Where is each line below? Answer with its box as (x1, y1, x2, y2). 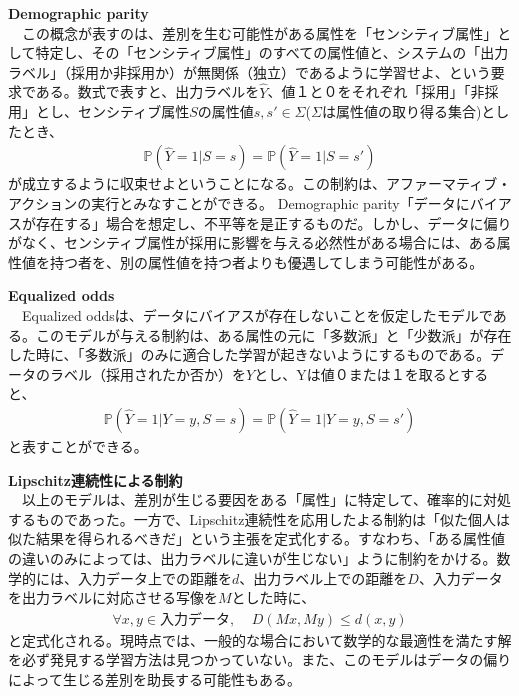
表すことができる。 (21, 435, 148, 456)
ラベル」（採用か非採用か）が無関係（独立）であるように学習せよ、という (8, 61, 491, 82)
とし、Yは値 (254, 363, 335, 384)
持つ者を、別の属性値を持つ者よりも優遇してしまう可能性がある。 (49, 251, 484, 272)
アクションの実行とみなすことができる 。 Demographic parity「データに (8, 193, 470, 213)
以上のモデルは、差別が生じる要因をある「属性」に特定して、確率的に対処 (21, 489, 511, 510)
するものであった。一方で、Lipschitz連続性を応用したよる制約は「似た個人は (8, 508, 510, 529)
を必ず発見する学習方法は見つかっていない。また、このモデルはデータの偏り (8, 649, 512, 670)
